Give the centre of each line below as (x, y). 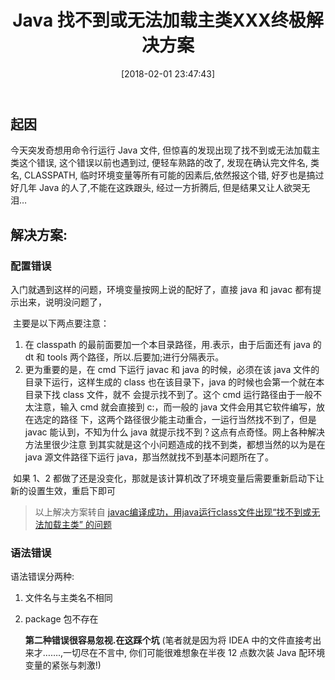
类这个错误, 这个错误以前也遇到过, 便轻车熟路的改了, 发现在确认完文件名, (159, 163)
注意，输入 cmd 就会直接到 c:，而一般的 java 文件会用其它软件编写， (175, 407)
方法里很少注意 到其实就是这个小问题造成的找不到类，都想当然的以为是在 (175, 445)
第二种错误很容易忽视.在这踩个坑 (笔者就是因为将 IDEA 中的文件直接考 (168, 640)
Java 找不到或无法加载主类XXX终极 (159, 20)
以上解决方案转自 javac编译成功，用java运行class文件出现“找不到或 (173, 512)
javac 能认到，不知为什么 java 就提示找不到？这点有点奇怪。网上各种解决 (175, 432)
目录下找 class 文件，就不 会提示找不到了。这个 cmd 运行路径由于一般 (169, 395)
